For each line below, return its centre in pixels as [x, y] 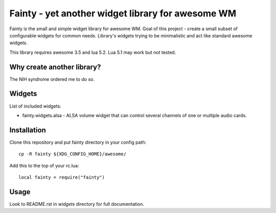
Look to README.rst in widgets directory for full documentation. [77, 204]
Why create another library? [55, 67]
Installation [28, 130]
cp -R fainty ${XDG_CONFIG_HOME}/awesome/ [73, 154]
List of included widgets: [35, 106]
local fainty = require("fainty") [62, 177]
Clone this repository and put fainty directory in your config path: [78, 142]
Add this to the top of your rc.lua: [44, 165]
